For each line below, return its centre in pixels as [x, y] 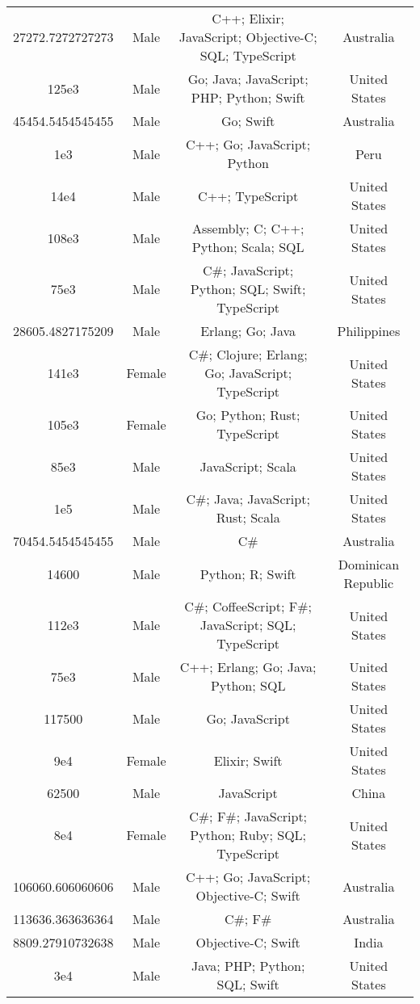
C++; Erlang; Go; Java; [248, 667]
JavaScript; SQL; [248, 625]
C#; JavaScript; [248, 270]
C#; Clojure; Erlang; [248, 354]
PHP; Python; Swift [248, 97]
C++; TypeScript [248, 195]
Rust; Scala [248, 517]
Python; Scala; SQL [248, 247]
